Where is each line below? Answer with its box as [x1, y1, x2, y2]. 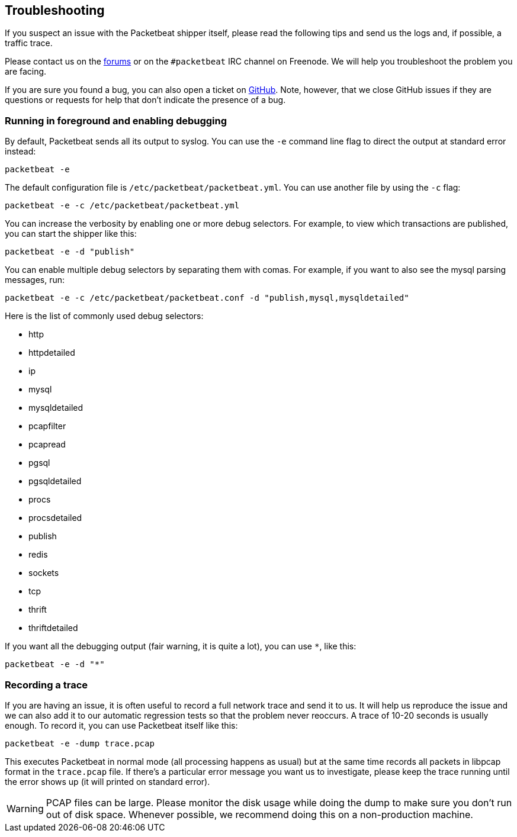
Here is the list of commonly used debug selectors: [5, 311, 204, 321]
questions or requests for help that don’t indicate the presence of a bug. [5, 95, 286, 105]
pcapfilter [28, 421, 66, 432]
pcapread [28, 439, 66, 450]
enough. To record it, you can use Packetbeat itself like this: [5, 720, 238, 730]
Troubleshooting [5, 3, 105, 18]
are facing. [5, 66, 47, 77]
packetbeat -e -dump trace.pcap [5, 738, 155, 748]
